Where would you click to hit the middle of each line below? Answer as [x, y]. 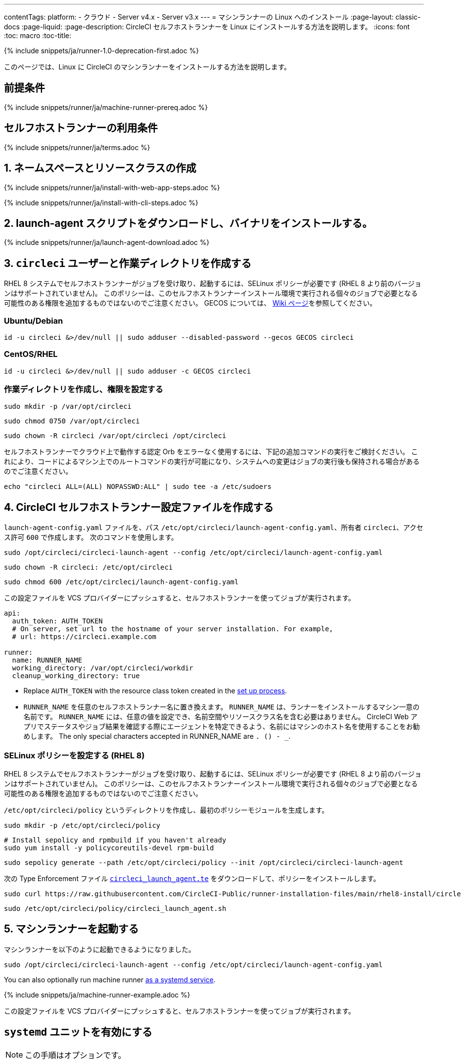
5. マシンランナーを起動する [71, 929]
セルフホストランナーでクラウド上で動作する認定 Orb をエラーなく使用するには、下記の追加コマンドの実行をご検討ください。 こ [211, 452]
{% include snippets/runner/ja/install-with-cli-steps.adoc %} [101, 202]
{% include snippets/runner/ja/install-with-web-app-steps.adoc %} [112, 187]
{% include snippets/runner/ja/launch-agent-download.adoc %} [107, 243]
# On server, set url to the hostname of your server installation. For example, [173, 629]
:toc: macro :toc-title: [38, 35]
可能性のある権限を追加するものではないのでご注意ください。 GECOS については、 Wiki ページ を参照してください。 [190, 303]
